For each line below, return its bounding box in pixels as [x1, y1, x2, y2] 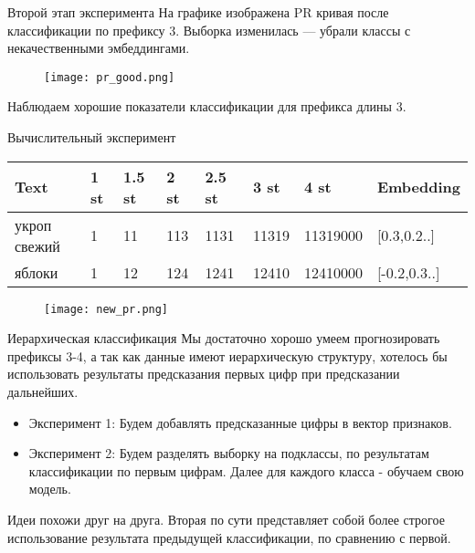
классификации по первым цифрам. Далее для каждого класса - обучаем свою [28, 461, 464, 480]
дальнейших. [7, 382, 79, 402]
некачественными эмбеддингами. [7, 38, 190, 57]
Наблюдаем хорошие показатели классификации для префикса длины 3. [7, 97, 406, 116]
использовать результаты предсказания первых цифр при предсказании [7, 364, 400, 383]
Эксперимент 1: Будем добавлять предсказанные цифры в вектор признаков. [28, 412, 452, 432]
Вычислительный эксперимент [7, 128, 176, 147]
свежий [15, 235, 60, 256]
